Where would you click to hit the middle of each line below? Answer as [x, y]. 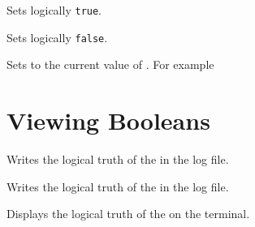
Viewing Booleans [108, 120]
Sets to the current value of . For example [110, 64]
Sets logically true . [54, 10]
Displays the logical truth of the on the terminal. [128, 214]
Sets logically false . [57, 37]
